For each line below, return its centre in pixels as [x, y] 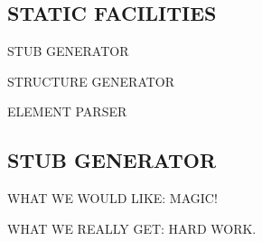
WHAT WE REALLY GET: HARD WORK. [132, 228]
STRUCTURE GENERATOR [91, 81]
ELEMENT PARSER [67, 111]
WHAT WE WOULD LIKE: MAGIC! [112, 198]
